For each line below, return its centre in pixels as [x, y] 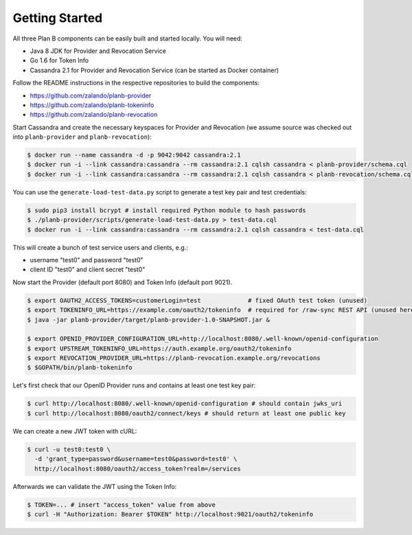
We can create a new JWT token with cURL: [75, 431]
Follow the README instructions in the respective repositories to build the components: [136, 83]
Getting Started [58, 18]
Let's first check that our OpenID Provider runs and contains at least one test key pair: [134, 385]
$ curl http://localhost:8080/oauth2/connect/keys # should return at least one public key [186, 413]
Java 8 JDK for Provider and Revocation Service [98, 51]
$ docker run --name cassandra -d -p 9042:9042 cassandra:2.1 [134, 155]
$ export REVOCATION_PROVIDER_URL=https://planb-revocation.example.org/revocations [174, 358]
